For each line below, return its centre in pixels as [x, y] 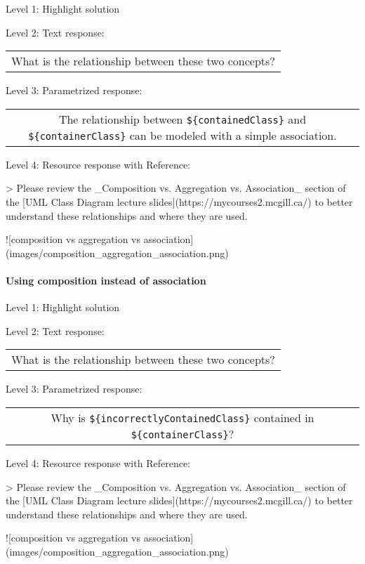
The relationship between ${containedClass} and [182, 119]
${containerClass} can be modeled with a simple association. [182, 135]
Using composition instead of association [106, 280]
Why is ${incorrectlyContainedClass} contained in [182, 417]
